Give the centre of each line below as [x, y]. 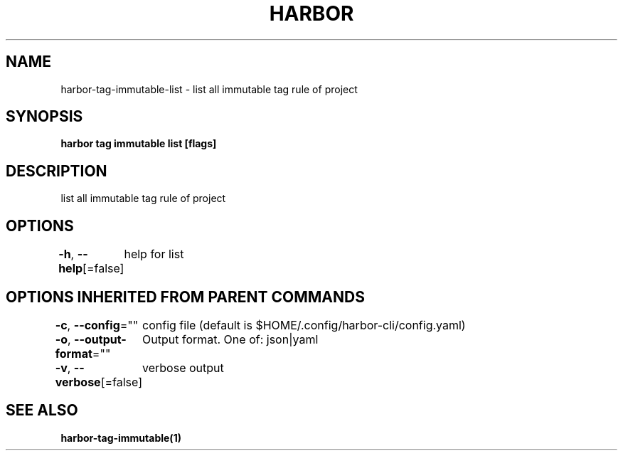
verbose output [183, 367]
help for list [154, 254]
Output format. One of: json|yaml [230, 339]
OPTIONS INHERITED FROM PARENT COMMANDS [185, 297]
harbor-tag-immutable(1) [121, 438]
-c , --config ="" [97, 325]
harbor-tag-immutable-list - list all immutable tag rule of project [209, 89]
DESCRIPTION [57, 171]
